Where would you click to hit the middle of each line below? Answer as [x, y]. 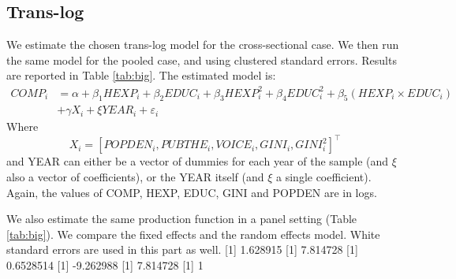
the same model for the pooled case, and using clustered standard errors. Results [202, 60]
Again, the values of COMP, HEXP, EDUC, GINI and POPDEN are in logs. [192, 192]
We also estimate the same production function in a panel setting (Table [182, 219]
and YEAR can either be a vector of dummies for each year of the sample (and [198, 161]
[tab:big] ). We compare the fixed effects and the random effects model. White [193, 234]
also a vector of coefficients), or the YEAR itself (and [135, 177]
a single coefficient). [324, 177]
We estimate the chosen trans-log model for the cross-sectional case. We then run [203, 45]
